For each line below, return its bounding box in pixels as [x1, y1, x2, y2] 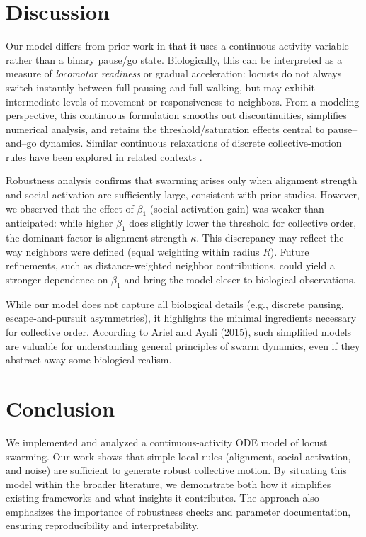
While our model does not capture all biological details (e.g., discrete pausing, [6, 296, 344, 311]
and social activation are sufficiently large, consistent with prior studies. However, [6, 187, 360, 202]
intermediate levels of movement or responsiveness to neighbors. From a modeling [6, 94, 360, 108]
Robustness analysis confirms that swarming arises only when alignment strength [6, 173, 358, 188]
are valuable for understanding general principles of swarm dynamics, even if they [6, 338, 360, 353]
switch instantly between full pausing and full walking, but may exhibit [6, 79, 316, 94]
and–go [6, 135, 37, 150]
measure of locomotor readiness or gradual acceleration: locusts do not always [6, 66, 342, 81]
